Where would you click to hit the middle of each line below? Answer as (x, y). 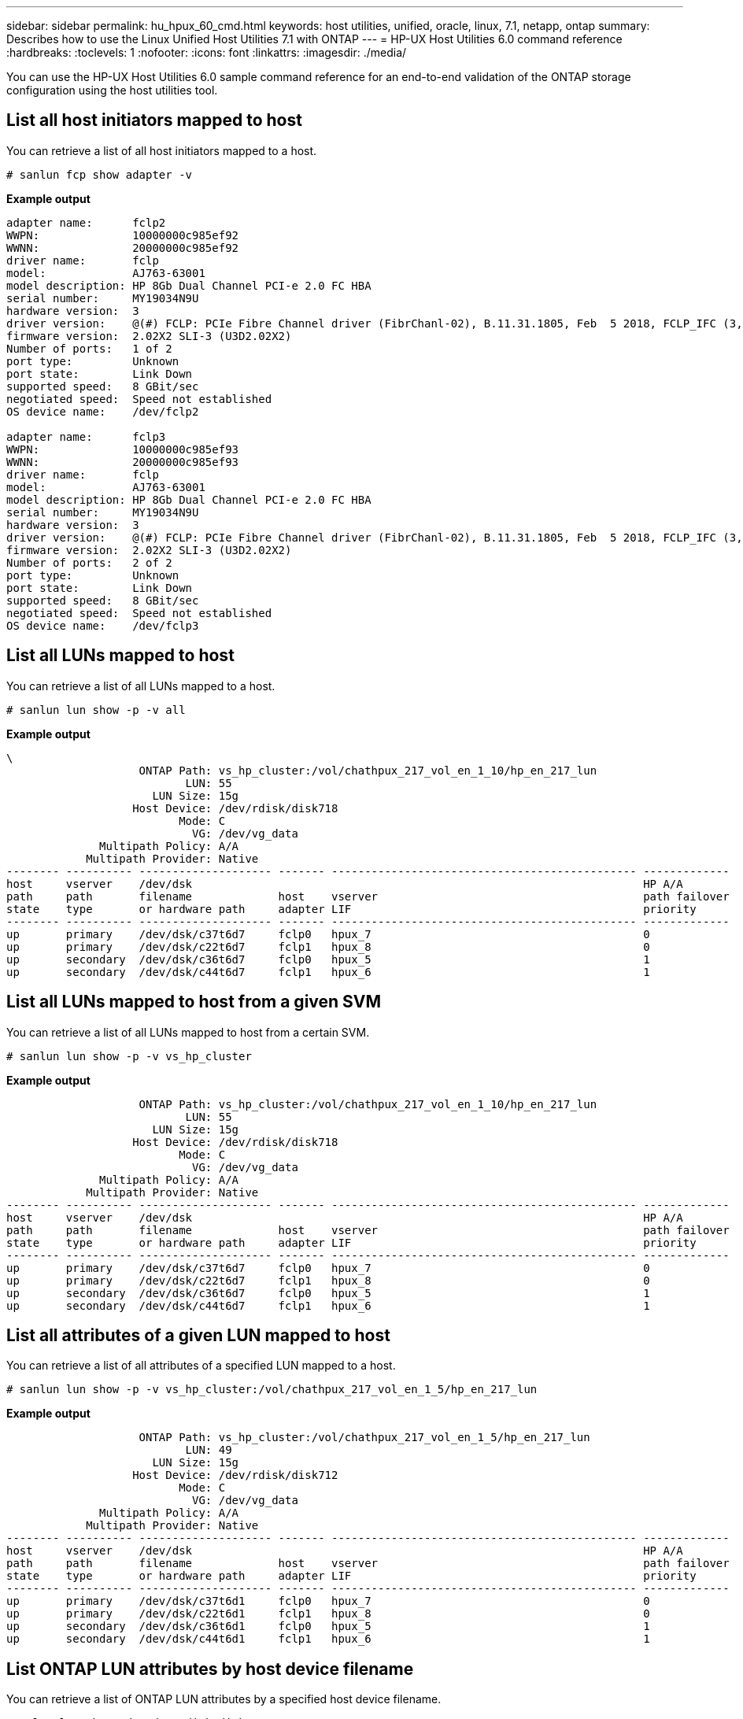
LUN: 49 (209, 1450)
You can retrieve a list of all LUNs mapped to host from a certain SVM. (188, 1032)
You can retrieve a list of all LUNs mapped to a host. (141, 686)
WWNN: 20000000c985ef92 (123, 248)
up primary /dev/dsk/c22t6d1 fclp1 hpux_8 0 (328, 1614)
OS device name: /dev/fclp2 (103, 411)
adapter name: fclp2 (86, 222)
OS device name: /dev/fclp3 (103, 625)
